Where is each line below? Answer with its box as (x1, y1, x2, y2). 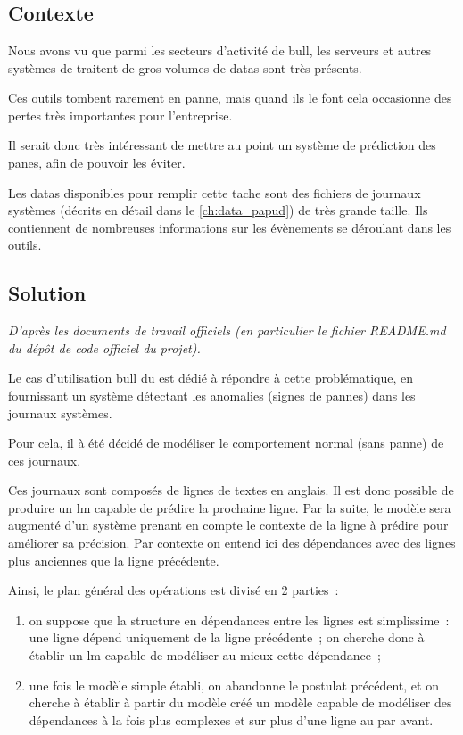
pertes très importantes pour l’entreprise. (8, 105, 233, 124)
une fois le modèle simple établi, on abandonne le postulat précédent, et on (29, 675, 439, 694)
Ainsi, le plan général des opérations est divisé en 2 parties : (8, 581, 339, 599)
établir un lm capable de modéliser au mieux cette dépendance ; (29, 646, 381, 665)
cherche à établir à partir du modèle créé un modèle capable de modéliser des (29, 693, 452, 712)
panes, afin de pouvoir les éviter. (8, 153, 186, 171)
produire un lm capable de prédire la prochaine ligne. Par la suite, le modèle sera (8, 498, 451, 516)
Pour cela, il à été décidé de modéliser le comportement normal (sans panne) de (8, 434, 444, 452)
